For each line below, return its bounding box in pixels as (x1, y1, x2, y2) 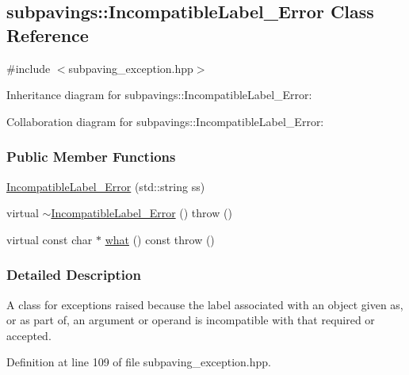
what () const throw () (105, 231, 215, 247)
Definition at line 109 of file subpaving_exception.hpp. (6, 354, 271, 370)
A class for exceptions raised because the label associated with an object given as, (6, 296, 403, 312)
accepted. (6, 327, 52, 343)
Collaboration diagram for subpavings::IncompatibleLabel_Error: (6, 113, 324, 129)
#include (6, 59, 51, 76)
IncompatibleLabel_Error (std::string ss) (6, 178, 205, 194)
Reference (6, 22, 89, 47)
